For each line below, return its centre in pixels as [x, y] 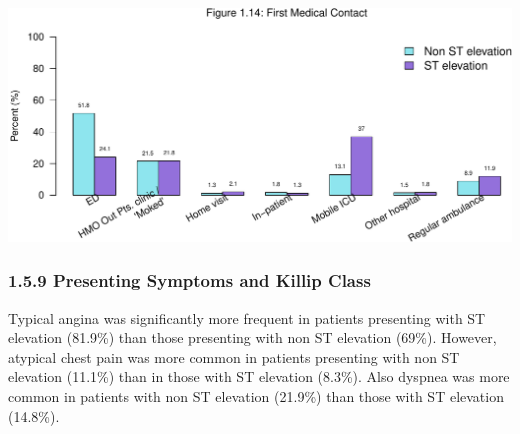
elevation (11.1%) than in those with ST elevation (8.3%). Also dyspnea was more [259, 376]
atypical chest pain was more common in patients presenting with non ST [234, 356]
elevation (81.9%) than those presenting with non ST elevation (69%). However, [252, 337]
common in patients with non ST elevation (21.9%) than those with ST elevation [256, 395]
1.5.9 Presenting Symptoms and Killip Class [189, 280]
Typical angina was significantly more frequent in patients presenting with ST [247, 317]
